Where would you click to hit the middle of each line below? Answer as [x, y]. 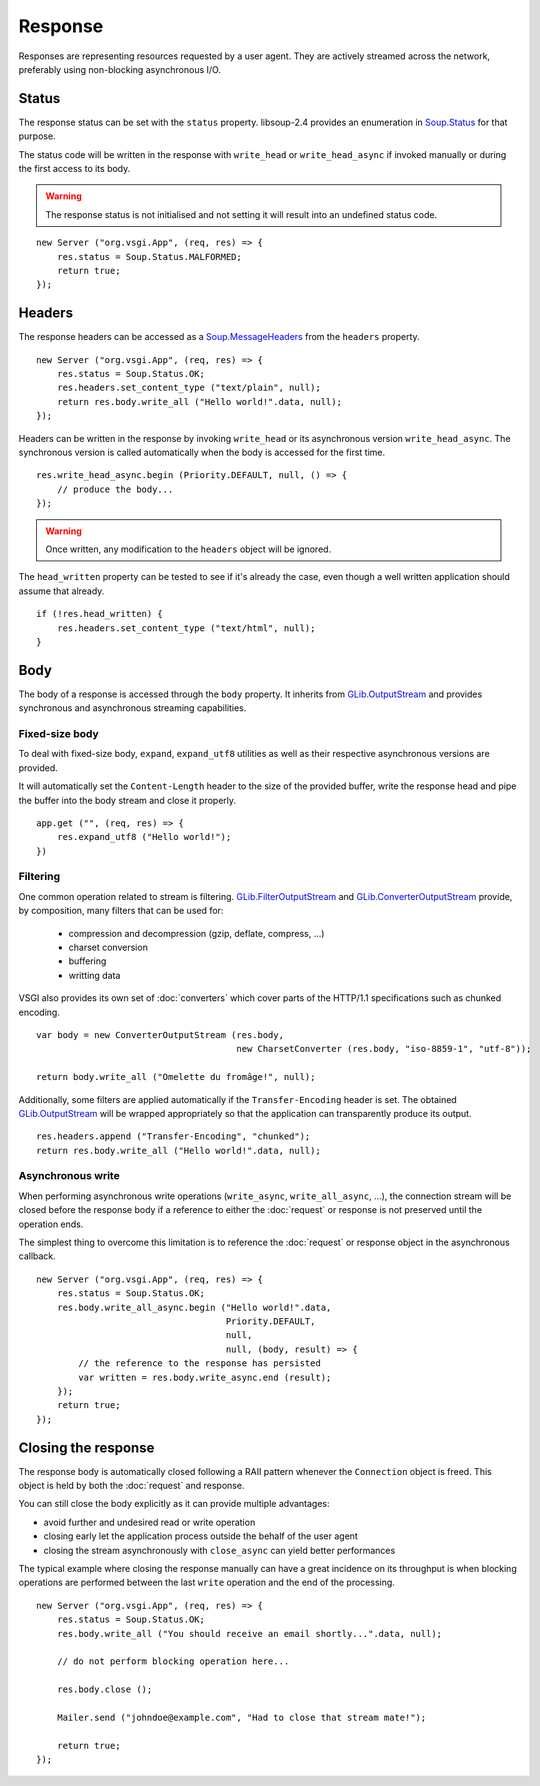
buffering [87, 961]
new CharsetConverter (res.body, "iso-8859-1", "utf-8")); [384, 1049]
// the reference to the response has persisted [200, 1363]
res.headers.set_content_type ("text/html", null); [186, 628]
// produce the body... [115, 489]
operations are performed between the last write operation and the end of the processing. [206, 1582]
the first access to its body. [74, 169]
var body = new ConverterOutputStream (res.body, [160, 1034]
